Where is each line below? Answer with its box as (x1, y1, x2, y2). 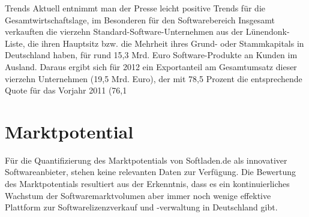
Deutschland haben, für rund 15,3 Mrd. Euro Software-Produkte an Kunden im (5, 49, 298, 61)
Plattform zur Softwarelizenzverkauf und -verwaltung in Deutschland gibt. (5, 201, 278, 213)
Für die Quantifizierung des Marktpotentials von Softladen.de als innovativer (5, 153, 287, 166)
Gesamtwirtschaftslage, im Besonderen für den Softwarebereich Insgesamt (5, 13, 275, 26)
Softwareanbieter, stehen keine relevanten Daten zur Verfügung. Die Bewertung (5, 165, 296, 178)
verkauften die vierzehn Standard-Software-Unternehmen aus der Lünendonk (5, 25, 287, 38)
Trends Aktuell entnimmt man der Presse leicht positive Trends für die (5, 2, 265, 14)
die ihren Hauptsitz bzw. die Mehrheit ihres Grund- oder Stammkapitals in (28, 37, 304, 49)
